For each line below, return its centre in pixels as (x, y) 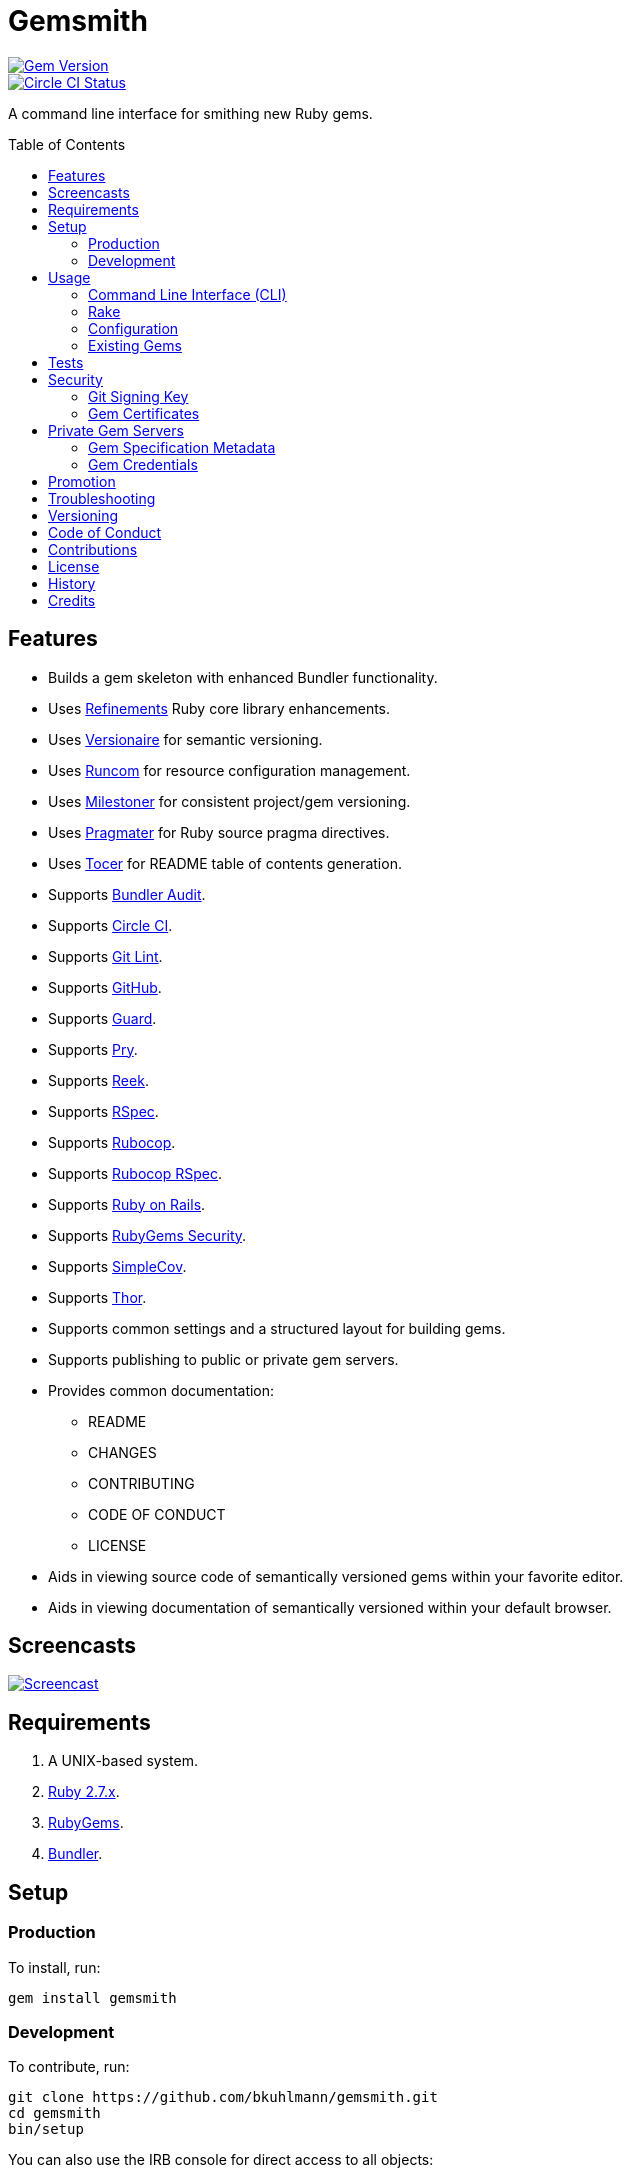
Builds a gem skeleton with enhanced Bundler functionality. (243, 677)
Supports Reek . (98, 1080)
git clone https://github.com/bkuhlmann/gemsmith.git (223, 2097)
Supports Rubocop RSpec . (135, 1173)
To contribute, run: (69, 2067)
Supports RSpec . (103, 1111)
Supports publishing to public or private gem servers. (223, 1359)
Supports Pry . (93, 1049)
